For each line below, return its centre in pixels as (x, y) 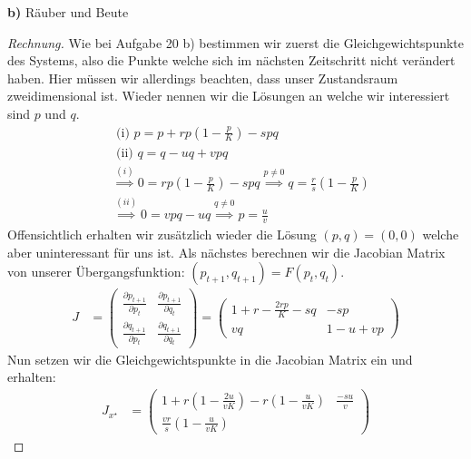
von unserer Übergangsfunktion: (96, 272)
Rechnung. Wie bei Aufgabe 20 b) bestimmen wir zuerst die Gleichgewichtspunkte (236, 42)
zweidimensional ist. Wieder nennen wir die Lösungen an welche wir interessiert (229, 96)
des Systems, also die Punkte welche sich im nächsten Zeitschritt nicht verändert (231, 60)
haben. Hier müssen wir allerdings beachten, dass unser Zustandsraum (203, 78)
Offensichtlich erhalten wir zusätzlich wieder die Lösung (162, 234)
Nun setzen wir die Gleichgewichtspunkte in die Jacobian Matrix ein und (210, 359)
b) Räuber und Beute (68, 12)
